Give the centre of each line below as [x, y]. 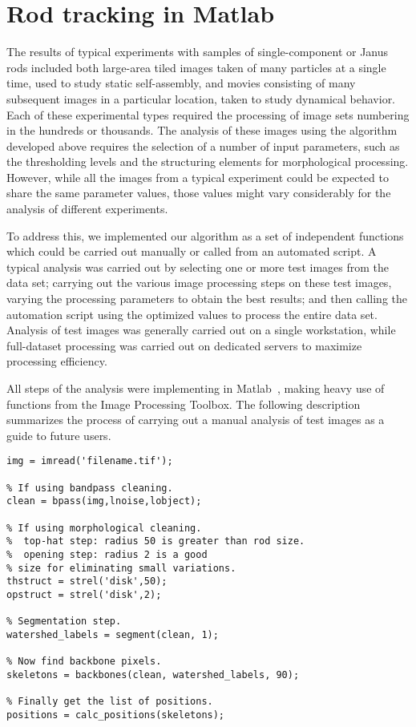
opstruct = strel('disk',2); [84, 594]
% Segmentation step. [64, 622]
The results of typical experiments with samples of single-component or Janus [198, 52]
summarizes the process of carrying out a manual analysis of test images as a [196, 420]
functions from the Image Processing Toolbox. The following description [184, 404]
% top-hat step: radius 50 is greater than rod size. [156, 541]
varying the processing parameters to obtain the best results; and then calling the [207, 299]
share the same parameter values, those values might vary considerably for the [199, 193]
